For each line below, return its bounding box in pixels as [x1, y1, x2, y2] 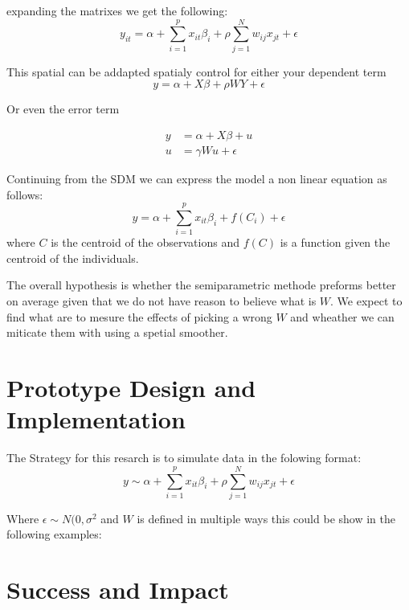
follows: [6, 186, 43, 203]
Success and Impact [6, 573, 229, 606]
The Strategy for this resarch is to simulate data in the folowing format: [6, 449, 362, 466]
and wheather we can [290, 308, 395, 325]
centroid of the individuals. [6, 249, 139, 266]
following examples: [6, 526, 102, 542]
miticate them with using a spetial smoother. [6, 324, 228, 341]
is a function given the [280, 234, 391, 251]
